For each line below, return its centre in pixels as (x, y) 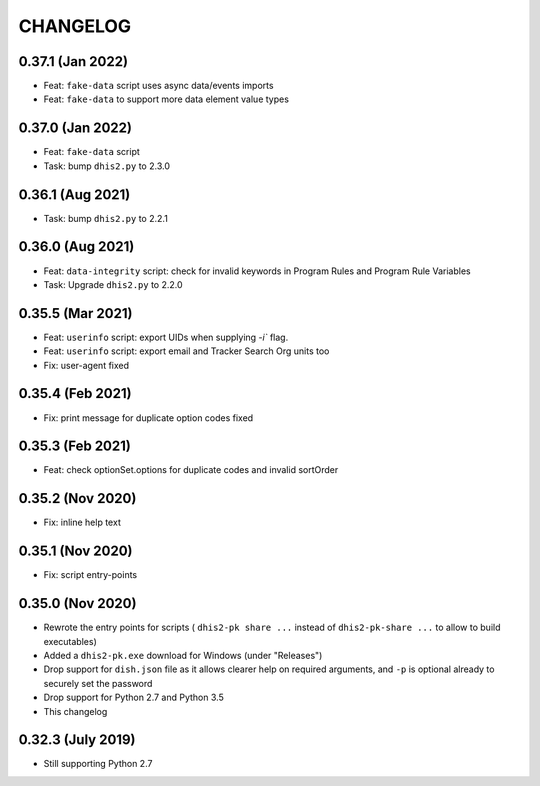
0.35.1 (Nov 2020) (76, 551)
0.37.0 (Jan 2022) (75, 128)
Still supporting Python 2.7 (98, 764)
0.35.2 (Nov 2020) (77, 498)
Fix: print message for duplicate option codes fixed (148, 417)
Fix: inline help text (82, 522)
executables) (70, 641)
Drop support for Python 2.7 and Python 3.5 (133, 697)
